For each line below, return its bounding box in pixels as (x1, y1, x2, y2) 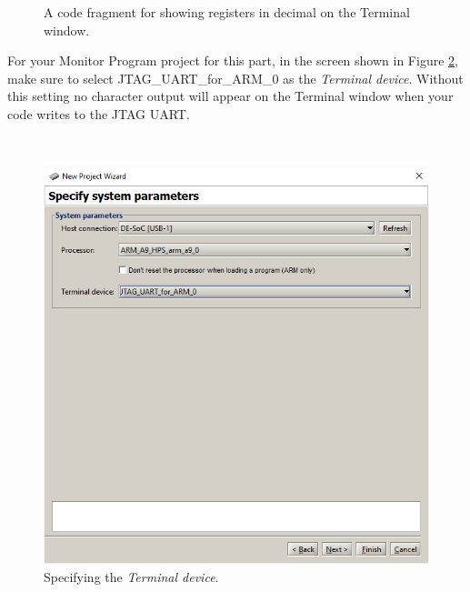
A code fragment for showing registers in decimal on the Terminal (44, 3, 410, 21)
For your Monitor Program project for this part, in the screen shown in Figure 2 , (7, 51, 458, 70)
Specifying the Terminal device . (44, 567, 219, 586)
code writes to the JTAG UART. (7, 104, 190, 123)
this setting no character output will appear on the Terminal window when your (7, 86, 454, 105)
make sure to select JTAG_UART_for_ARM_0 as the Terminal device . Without (7, 68, 464, 87)
